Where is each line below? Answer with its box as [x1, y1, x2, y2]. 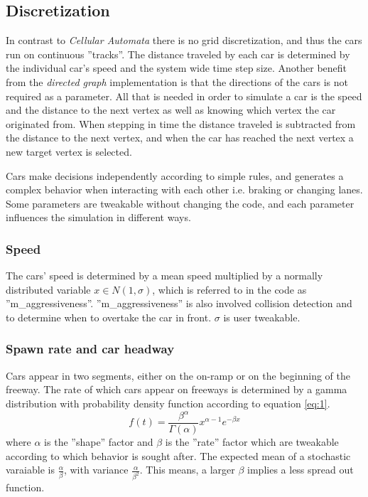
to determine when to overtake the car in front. [6, 309, 212, 324]
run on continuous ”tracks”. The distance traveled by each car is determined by [6, 46, 350, 61]
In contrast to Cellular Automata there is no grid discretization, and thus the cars [6, 33, 362, 48]
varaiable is [6, 462, 55, 477]
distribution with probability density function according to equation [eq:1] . [6, 395, 330, 410]
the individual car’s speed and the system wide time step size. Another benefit [6, 60, 347, 75]
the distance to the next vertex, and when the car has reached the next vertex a [6, 130, 354, 145]
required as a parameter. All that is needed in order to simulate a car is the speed [6, 88, 362, 103]
